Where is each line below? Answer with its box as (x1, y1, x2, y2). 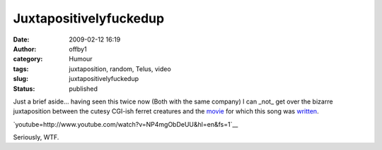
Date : (13, 35, 30, 44)
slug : (13, 75, 28, 83)
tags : (13, 64, 29, 73)
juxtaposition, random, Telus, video (69, 64, 171, 73)
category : (13, 55, 43, 63)
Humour (69, 55, 93, 63)
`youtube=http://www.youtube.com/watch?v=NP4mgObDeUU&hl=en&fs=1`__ (13, 120, 238, 128)
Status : (13, 85, 35, 93)
